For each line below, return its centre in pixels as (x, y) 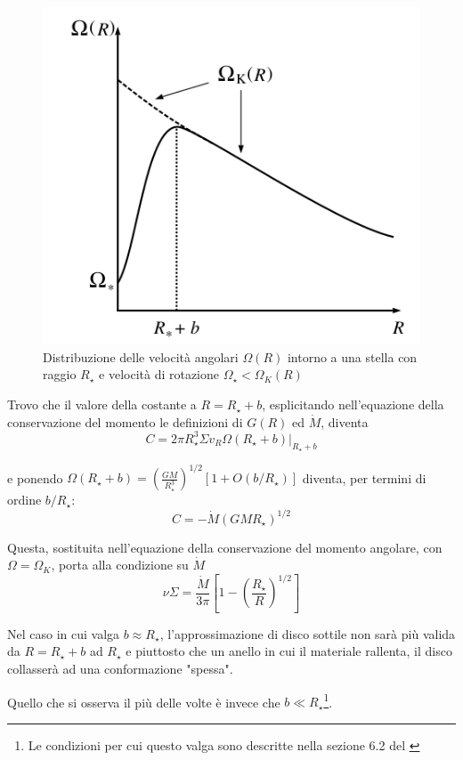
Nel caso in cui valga (64, 633)
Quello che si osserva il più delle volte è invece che (144, 702)
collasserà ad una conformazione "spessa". (120, 668)
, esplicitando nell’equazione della (353, 404)
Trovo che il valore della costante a (102, 404)
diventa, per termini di (364, 477)
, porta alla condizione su (120, 565)
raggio (60, 374)
